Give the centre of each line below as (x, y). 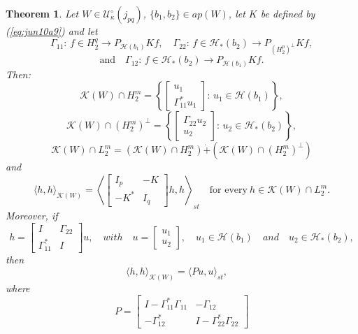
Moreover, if (32, 216)
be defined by (288, 13)
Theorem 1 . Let (42, 13)
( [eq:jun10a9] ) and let (52, 31)
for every (228, 190)
